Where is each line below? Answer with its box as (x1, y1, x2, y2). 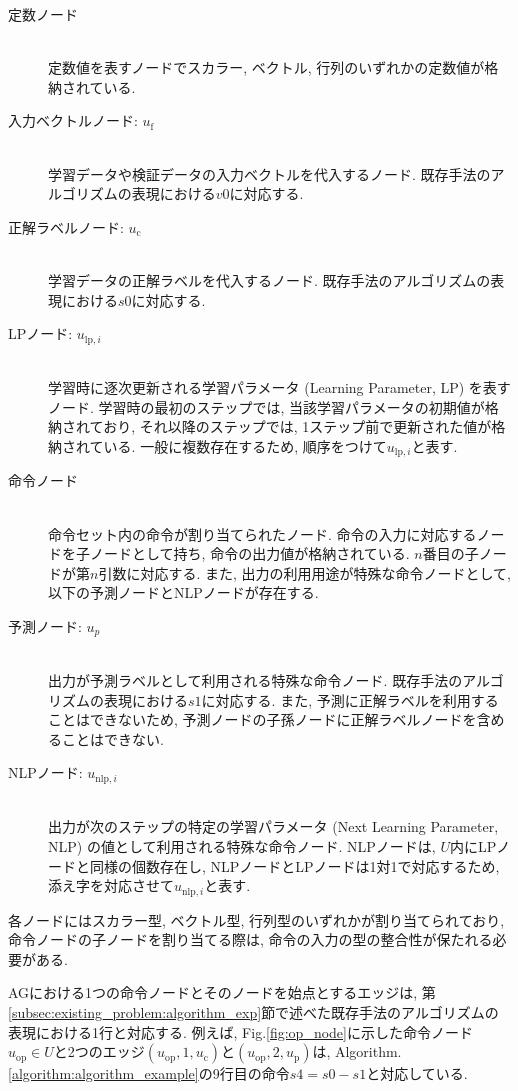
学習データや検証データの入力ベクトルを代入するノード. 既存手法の (48, 163, 491, 184)
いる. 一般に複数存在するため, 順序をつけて (103, 435, 387, 456)
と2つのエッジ (53, 1041, 145, 1062)
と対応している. (366, 1063, 468, 1084)
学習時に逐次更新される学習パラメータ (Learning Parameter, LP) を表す (48, 377, 511, 398)
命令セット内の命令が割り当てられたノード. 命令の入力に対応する (48, 523, 477, 544)
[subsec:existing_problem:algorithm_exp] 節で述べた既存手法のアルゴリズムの (8, 1002, 499, 1023)
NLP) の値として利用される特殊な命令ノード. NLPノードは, (48, 836, 436, 857)
